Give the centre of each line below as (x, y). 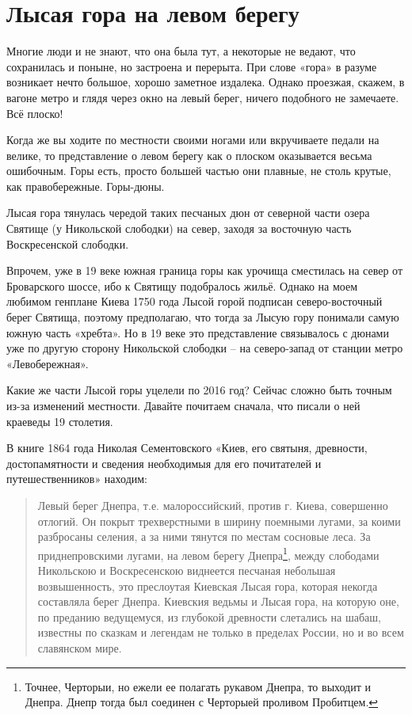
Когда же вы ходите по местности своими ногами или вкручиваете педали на (193, 140)
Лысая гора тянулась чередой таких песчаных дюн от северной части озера (188, 213)
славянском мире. (80, 647)
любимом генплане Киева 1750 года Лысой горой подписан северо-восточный (195, 301)
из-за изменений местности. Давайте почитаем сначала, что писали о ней (183, 405)
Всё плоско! (35, 113)
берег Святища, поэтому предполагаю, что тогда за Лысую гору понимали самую (203, 317)
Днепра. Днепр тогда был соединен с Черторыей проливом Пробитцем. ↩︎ (202, 702)
